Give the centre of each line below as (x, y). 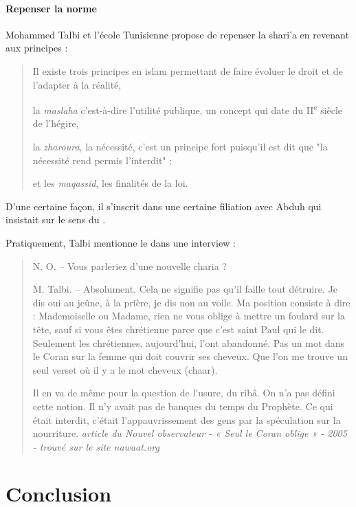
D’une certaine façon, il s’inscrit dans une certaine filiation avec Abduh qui (164, 206)
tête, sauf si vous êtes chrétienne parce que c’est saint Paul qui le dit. (178, 329)
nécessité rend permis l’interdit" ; (102, 160)
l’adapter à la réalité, (77, 84)
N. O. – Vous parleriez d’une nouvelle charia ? (130, 266)
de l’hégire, (56, 123)
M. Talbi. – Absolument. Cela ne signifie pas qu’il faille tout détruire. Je (185, 289)
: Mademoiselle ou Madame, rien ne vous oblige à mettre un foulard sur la (189, 316)
